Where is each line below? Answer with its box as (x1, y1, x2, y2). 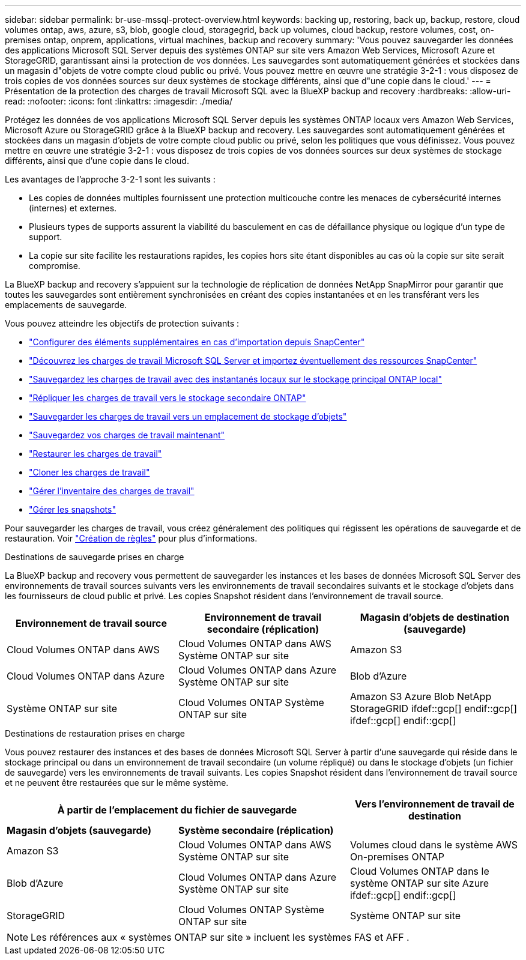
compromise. (29, 261, 80, 271)
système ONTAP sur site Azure (349, 877, 489, 889)
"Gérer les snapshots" (29, 504, 116, 515)
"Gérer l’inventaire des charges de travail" (29, 486, 195, 496)
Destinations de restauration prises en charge (5, 728, 186, 738)
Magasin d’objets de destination (360, 611, 510, 623)
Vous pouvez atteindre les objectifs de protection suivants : (5, 318, 240, 328)
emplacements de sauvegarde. (5, 300, 127, 310)
